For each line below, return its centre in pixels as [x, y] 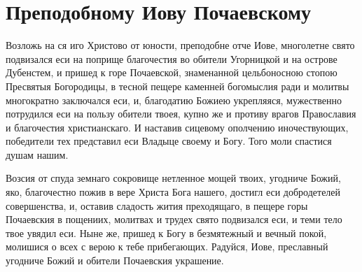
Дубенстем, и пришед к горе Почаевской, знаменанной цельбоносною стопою [172, 72]
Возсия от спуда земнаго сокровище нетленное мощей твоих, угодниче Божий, [173, 178]
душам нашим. [37, 154]
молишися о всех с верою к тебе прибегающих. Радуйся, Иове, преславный [167, 246]
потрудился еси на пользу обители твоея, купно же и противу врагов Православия [181, 114]
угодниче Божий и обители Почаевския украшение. [115, 260]
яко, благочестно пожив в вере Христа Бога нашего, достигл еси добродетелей [173, 192]
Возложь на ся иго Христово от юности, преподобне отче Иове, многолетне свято [180, 45]
